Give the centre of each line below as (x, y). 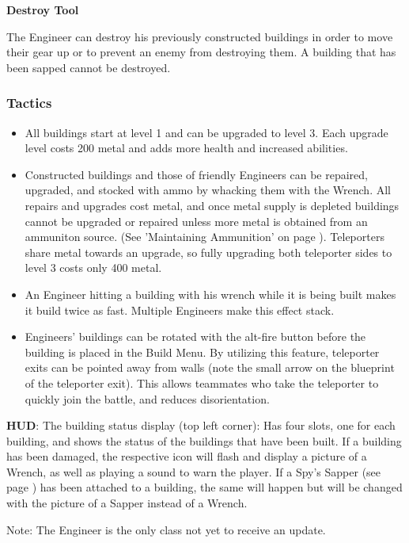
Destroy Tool (43, 10)
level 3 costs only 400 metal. (93, 268)
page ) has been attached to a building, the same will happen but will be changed (204, 487)
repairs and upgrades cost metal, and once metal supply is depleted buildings (212, 205)
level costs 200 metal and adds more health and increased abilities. (186, 148)
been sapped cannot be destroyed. (89, 67)
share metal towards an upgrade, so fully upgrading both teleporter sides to (208, 252)
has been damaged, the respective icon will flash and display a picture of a (187, 456)
